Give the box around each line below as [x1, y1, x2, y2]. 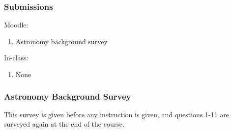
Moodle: [4, 20, 29, 30]
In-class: [4, 53, 29, 63]
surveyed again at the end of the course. [4, 119, 124, 129]
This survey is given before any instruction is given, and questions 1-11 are [4, 109, 230, 119]
